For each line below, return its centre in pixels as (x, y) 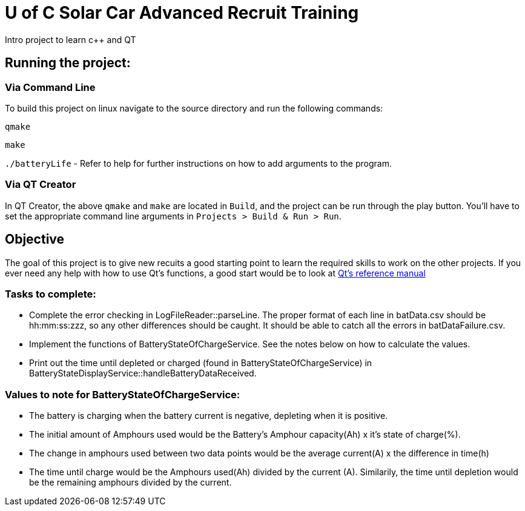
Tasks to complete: (51, 294)
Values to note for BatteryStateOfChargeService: (123, 394)
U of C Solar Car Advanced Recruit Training (182, 13)
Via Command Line (50, 87)
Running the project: (68, 63)
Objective (35, 239)
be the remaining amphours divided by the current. (130, 483)
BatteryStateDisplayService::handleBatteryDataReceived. (143, 373)
